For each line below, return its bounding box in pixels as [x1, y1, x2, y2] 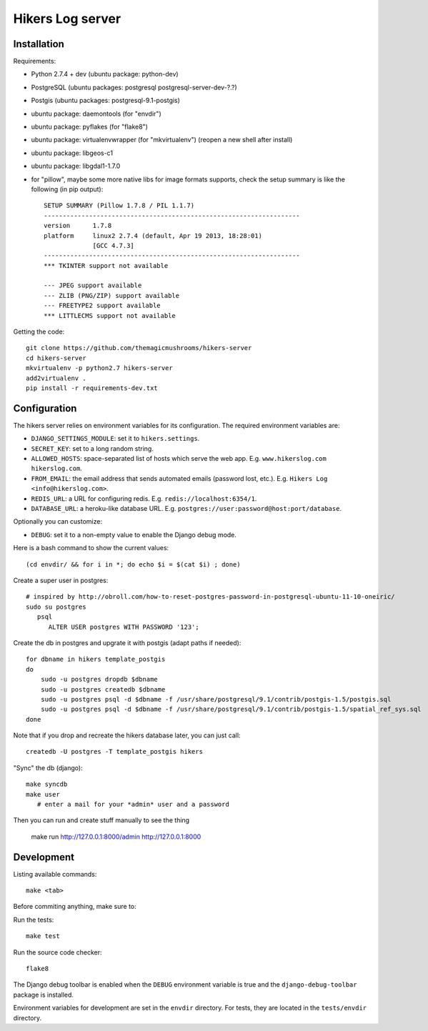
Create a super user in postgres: [13, 576, 109, 584]
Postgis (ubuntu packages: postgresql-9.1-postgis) [31, 96, 180, 105]
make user [26, 790, 60, 798]
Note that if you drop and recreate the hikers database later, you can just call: [13, 731, 241, 739]
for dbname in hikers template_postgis [26, 655, 166, 664]
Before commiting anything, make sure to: [13, 902, 137, 911]
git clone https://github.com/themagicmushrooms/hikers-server [26, 344, 252, 352]
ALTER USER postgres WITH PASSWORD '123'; [48, 622, 199, 631]
